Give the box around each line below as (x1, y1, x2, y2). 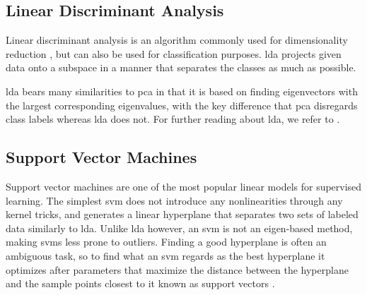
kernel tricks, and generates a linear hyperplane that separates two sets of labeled (6, 207, 359, 222)
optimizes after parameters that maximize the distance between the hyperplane (6, 262, 349, 277)
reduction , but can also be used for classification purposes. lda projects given (6, 46, 342, 61)
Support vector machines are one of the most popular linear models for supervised (6, 179, 362, 193)
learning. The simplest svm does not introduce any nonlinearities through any (6, 193, 343, 207)
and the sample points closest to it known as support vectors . (6, 276, 275, 291)
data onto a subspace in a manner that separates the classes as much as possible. (6, 60, 356, 75)
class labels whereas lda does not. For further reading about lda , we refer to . (6, 112, 340, 126)
